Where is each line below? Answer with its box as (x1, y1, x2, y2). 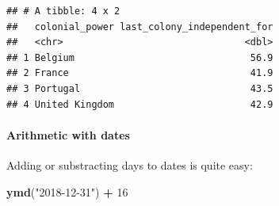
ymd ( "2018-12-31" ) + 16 (6, 183, 128, 200)
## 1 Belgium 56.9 (6, 51, 273, 63)
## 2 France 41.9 (6, 67, 273, 79)
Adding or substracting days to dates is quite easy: (6, 156, 253, 173)
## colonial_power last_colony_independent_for (6, 21, 273, 32)
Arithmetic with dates (6, 126, 130, 143)
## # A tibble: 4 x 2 (6, 6, 120, 17)
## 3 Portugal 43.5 (6, 82, 273, 94)
